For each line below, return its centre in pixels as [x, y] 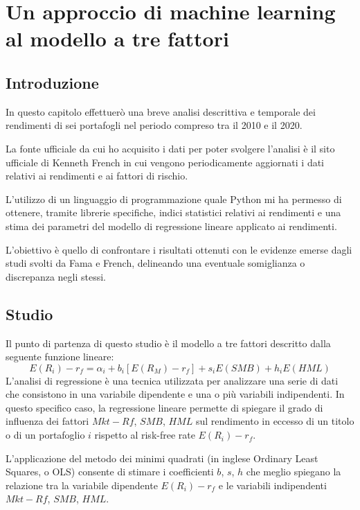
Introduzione [52, 82]
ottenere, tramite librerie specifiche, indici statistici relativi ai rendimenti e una [173, 212]
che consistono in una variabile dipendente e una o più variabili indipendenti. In [175, 394]
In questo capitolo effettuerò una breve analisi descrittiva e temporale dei [161, 111]
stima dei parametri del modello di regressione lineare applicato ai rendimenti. [171, 226]
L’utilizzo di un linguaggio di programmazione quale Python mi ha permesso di [174, 199]
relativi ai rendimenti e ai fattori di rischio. [97, 176]
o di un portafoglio [45, 435]
